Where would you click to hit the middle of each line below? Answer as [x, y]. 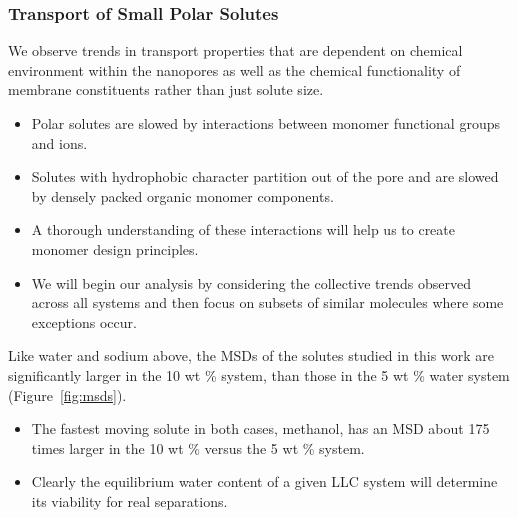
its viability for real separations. [129, 500]
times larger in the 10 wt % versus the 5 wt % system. [198, 447]
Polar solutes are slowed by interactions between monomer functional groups [265, 123]
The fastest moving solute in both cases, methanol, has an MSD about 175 [260, 428]
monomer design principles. [115, 248]
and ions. [59, 142]
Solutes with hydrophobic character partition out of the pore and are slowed [265, 176]
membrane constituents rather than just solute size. [166, 89]
